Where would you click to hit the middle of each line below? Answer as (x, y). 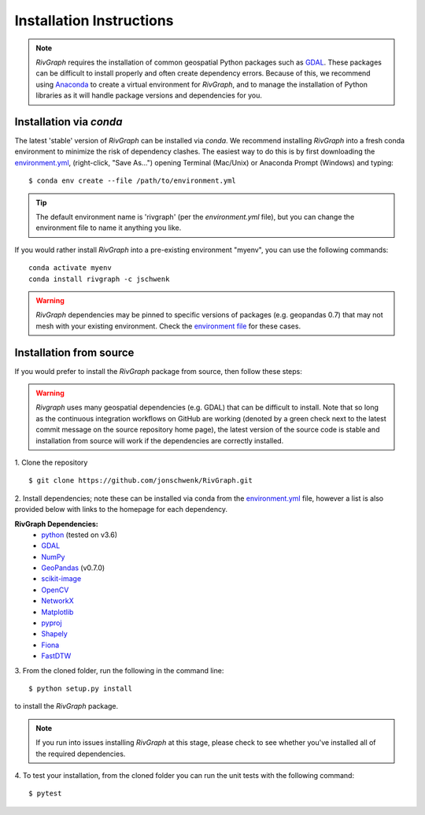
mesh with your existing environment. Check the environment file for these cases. (168, 326)
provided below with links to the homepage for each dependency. (121, 509)
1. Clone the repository (51, 462)
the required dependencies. (81, 754)
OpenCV (55, 590)
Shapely (55, 634)
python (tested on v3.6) (79, 535)
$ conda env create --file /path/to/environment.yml (132, 181)
